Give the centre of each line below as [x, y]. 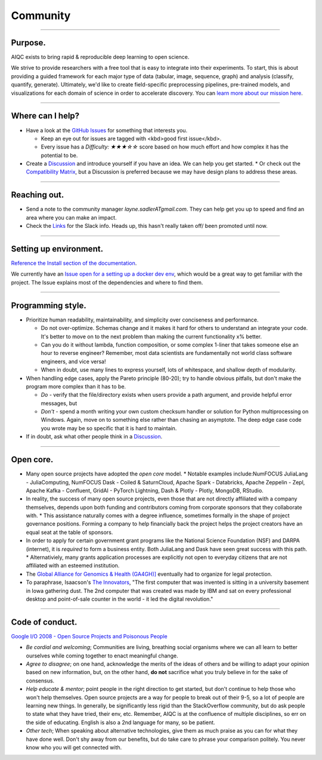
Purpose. [28, 43]
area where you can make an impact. [71, 217]
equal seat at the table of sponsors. [69, 532]
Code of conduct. [44, 622]
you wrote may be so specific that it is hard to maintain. [109, 428]
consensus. [40, 681]
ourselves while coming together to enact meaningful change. [102, 656]
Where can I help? [45, 116]
